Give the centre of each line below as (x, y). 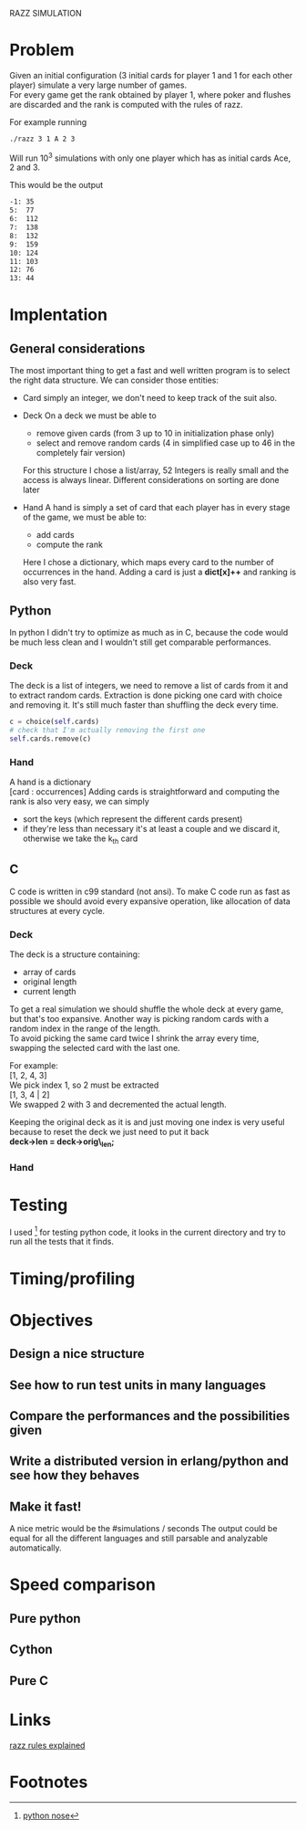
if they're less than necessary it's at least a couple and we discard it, (151, 829)
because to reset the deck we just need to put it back (109, 1132)
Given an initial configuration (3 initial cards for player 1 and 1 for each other (151, 75)
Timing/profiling (72, 1278)
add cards (55, 535)
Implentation (58, 315)
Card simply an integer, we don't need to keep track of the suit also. (150, 398)
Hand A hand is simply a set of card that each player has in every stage (156, 508)
